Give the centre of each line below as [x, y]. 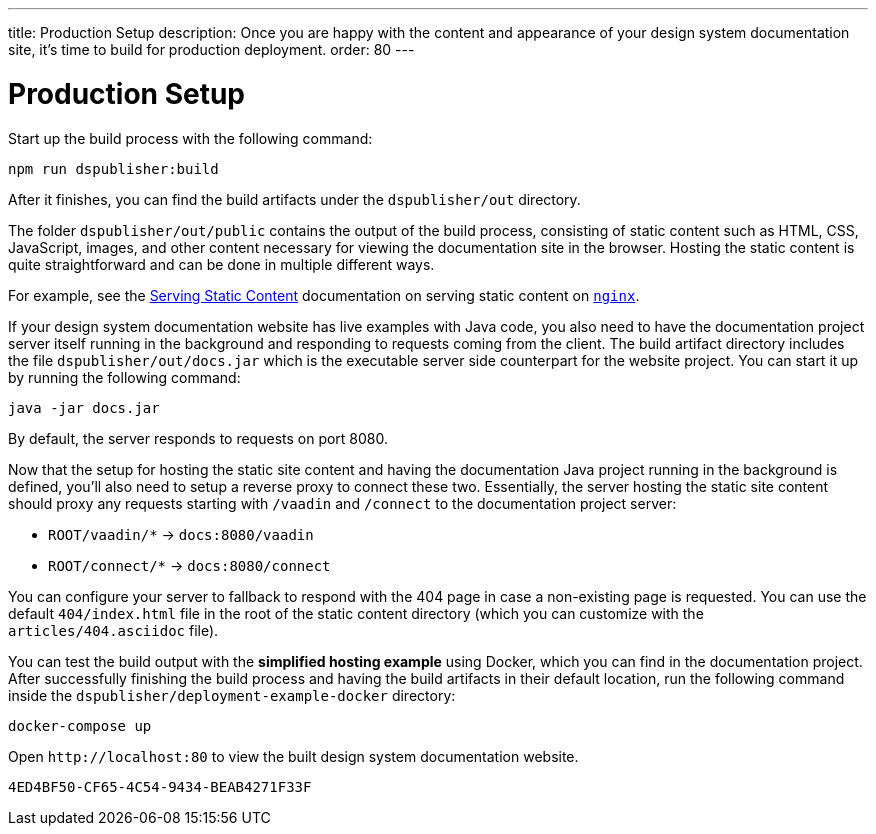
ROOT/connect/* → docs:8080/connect [189, 565]
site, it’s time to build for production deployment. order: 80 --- [211, 49]
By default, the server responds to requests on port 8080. [198, 438]
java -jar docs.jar [84, 407]
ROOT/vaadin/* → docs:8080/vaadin [181, 534]
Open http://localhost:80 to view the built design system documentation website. [293, 756]
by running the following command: [124, 377]
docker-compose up [80, 725]
